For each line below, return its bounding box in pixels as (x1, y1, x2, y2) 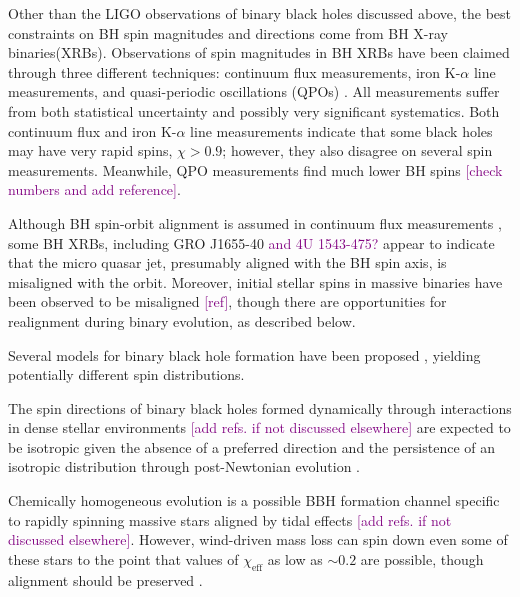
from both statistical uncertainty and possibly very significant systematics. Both (8, 100, 500, 121)
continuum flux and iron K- (8, 120, 177, 141)
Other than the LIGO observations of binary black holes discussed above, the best (8, 3, 512, 23)
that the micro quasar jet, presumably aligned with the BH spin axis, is (8, 252, 447, 273)
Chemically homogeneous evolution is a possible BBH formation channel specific (8, 490, 500, 511)
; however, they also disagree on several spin (222, 140, 493, 161)
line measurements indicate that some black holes (190, 120, 493, 141)
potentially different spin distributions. (8, 364, 245, 385)
